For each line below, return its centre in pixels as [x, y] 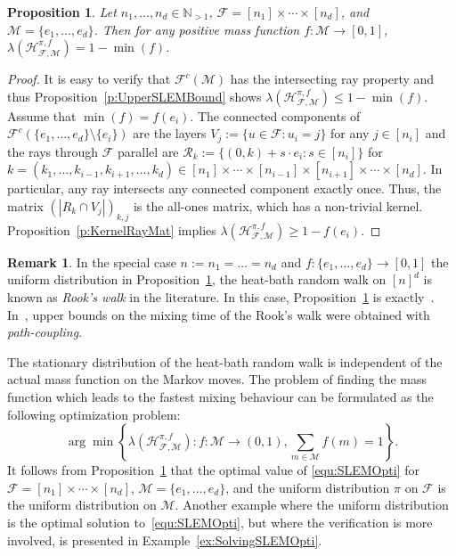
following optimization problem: [94, 414]
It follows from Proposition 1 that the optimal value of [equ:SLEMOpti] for [213, 470]
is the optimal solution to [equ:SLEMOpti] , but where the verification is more [220, 522]
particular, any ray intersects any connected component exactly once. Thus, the [224, 188]
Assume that [42, 115]
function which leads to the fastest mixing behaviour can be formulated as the [220, 396]
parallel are [148, 151]
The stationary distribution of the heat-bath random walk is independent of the [225, 361]
